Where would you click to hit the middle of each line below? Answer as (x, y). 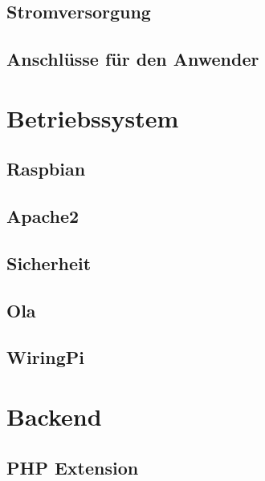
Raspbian (46, 169)
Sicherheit (49, 263)
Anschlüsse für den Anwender (133, 59)
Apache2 (43, 216)
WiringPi (46, 357)
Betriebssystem (93, 117)
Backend (54, 416)
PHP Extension (73, 467)
